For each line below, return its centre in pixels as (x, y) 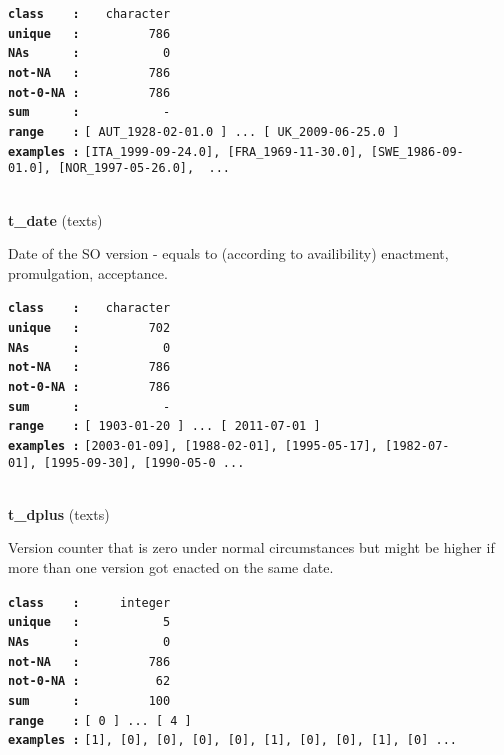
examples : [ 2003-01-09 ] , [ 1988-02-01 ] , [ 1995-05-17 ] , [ (200, 445)
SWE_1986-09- (420, 151)
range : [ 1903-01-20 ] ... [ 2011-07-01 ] (164, 426)
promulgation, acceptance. (88, 272)
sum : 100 (89, 700)
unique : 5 (89, 622)
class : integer (89, 602)
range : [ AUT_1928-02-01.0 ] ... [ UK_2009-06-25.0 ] (204, 131)
